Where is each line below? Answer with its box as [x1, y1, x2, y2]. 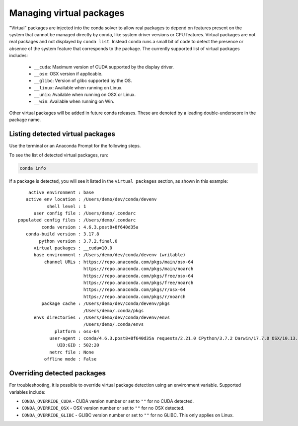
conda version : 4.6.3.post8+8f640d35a [41, 224, 139, 230]
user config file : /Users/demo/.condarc [33, 211, 136, 216]
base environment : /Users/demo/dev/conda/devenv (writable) [33, 252, 186, 258]
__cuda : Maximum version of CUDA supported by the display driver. [34, 64, 174, 70]
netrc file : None [49, 349, 94, 355]
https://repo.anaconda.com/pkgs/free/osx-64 [83, 273, 194, 279]
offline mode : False [44, 356, 97, 362]
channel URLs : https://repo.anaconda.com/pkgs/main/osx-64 [44, 259, 194, 265]
